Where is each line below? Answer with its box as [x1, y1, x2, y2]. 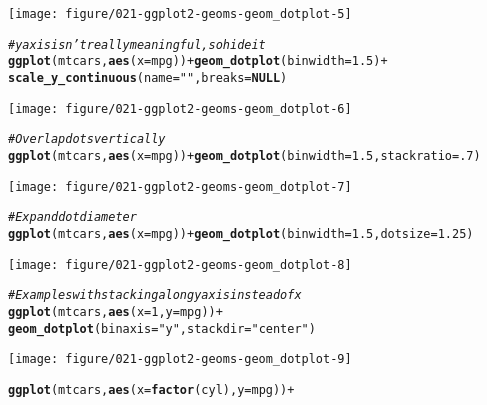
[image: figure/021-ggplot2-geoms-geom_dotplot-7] [8, 179, 352, 194]
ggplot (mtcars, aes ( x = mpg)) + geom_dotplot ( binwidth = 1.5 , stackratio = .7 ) [8, 148, 481, 163]
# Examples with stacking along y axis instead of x [8, 288, 302, 303]
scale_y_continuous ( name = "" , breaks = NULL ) [8, 70, 288, 85]
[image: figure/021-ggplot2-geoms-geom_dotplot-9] [8, 352, 352, 367]
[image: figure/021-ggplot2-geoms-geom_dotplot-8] [8, 257, 352, 272]
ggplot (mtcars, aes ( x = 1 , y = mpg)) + [8, 304, 223, 319]
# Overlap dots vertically [8, 132, 166, 147]
